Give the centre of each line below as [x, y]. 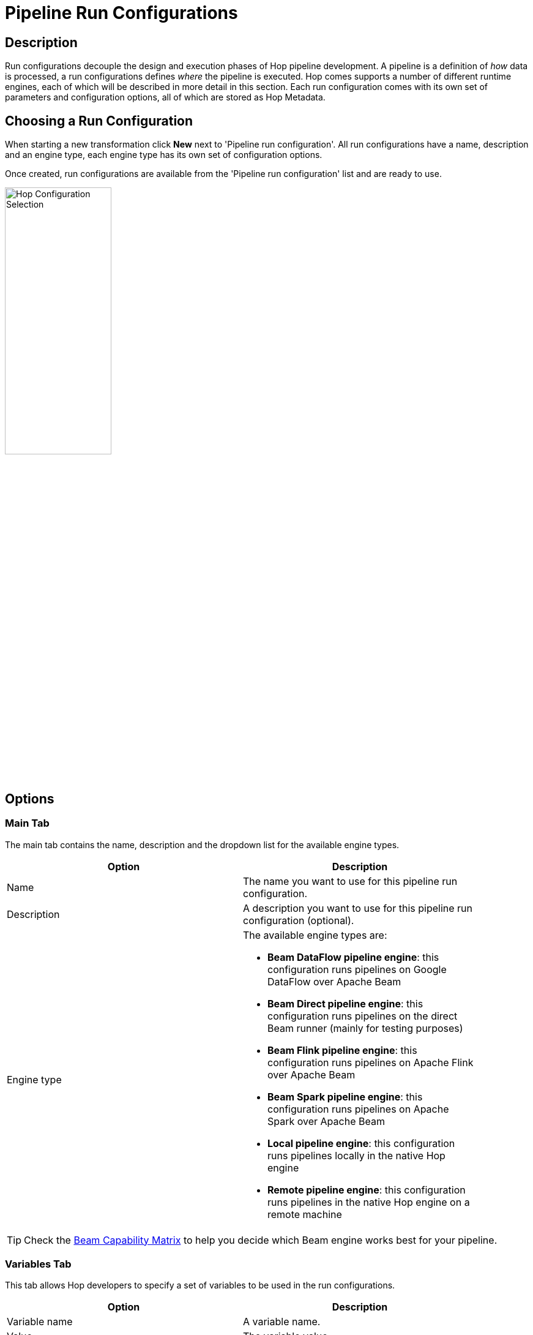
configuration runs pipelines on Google [357, 969]
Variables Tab [38, 1264]
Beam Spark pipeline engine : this [345, 1096]
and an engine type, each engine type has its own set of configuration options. [164, 155]
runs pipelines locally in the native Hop [356, 1155]
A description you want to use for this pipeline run [358, 908]
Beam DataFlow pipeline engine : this [353, 957]
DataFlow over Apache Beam [334, 981]
